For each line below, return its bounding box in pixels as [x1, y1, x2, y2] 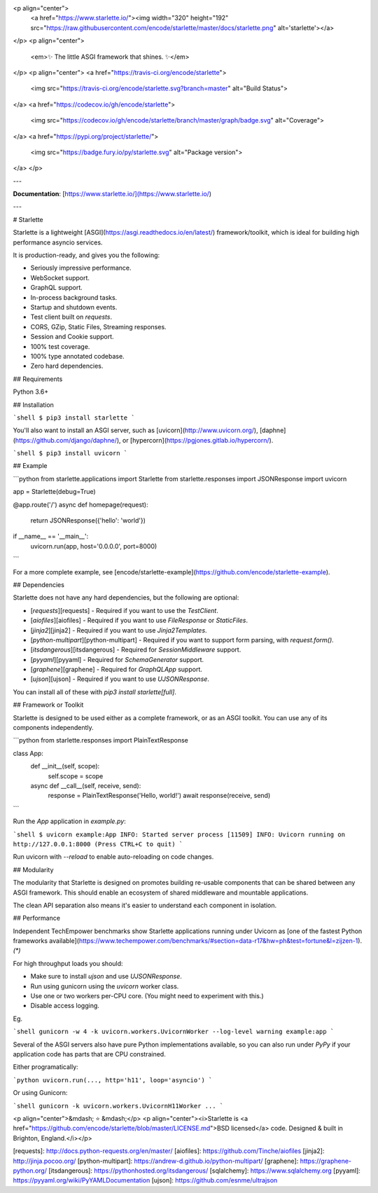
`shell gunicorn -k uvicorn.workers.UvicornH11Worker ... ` [13, 1102, 224, 1110]
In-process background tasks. [30, 293, 118, 301]
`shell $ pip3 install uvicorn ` [13, 449, 128, 457]
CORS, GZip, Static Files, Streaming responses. [30, 322, 167, 331]
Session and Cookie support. [30, 333, 115, 341]
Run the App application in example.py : [13, 817, 126, 826]
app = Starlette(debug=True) [13, 488, 96, 496]
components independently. [13, 724, 94, 732]
